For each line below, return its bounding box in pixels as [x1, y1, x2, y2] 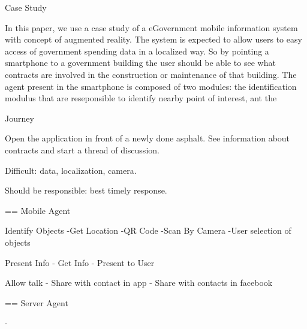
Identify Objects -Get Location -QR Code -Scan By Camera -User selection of [5, 224, 291, 237]
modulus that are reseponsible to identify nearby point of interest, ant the [5, 92, 277, 104]
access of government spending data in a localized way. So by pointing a [5, 44, 269, 57]
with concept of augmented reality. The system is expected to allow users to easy [5, 33, 302, 46]
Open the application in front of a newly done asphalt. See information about [5, 132, 290, 144]
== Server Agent [5, 296, 68, 309]
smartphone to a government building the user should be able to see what [5, 56, 276, 69]
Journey [5, 111, 34, 124]
